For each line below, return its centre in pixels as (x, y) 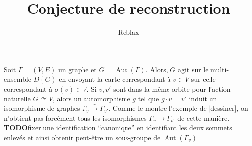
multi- (220, 69)
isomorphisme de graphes (42, 108)
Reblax (128, 32)
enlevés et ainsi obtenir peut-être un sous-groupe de (82, 137)
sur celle (203, 79)
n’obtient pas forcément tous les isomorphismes (75, 118)
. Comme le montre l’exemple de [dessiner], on (178, 108)
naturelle (17, 98)
